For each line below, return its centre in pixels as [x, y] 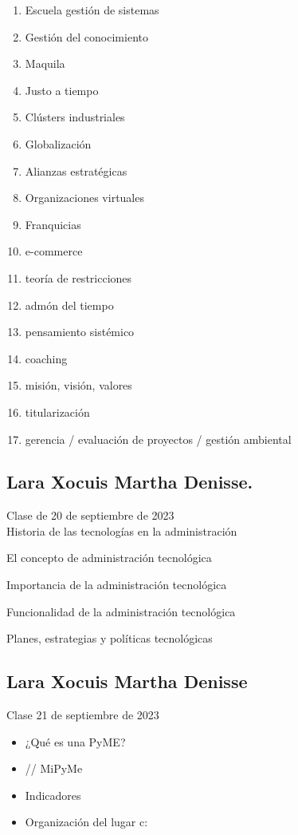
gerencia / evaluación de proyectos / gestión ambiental [158, 439]
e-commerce [54, 251]
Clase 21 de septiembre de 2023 [83, 715]
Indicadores [53, 795]
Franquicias [53, 224]
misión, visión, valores [78, 385]
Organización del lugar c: [86, 822]
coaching [46, 358]
